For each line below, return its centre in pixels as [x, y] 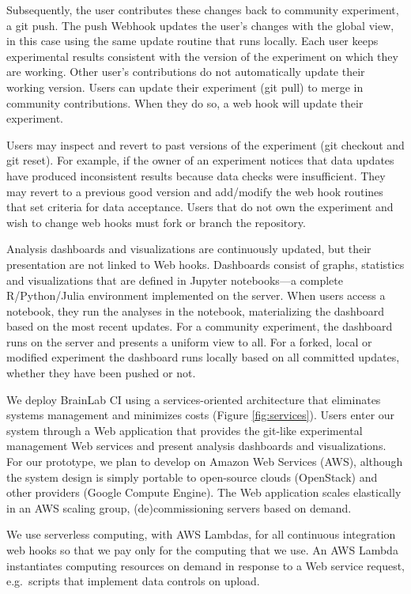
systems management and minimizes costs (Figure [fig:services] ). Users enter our [201, 415]
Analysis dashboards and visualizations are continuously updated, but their [189, 249]
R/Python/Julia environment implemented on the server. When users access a [196, 295]
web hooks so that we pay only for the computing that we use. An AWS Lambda [202, 550]
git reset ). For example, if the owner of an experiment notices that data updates [200, 160]
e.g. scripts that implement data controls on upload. [133, 581]
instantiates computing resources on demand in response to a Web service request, [205, 565]
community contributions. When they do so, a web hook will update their [185, 102]
